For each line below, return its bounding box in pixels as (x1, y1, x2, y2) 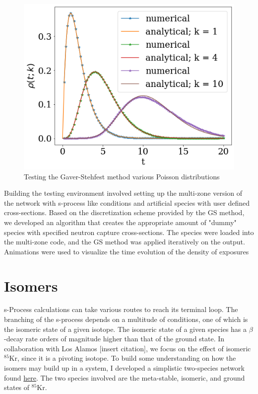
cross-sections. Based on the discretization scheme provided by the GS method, (4, 207, 245, 218)
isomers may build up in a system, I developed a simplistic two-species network (4, 363, 245, 373)
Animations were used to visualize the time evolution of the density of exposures (4, 246, 249, 256)
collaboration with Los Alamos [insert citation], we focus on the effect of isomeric (4, 343, 251, 353)
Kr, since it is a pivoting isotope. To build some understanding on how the (9, 353, 236, 363)
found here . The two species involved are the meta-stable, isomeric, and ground (4, 372, 245, 383)
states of (4, 382, 30, 393)
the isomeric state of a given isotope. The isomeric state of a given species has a (4, 323, 247, 334)
